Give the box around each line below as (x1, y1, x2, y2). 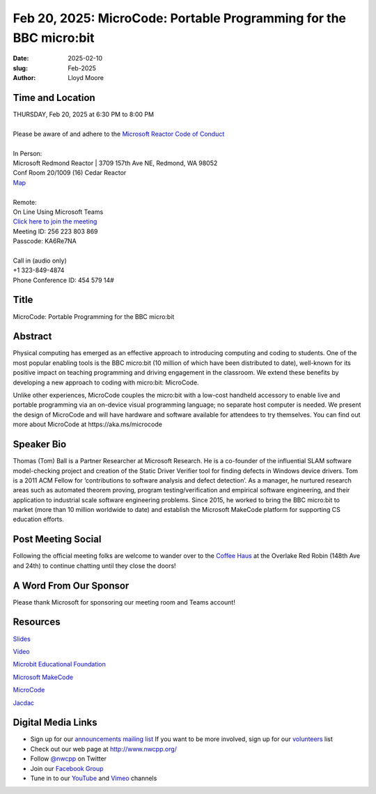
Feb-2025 (68, 63, 97, 72)
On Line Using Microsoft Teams (13, 208, 104, 216)
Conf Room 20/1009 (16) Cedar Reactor (13, 169, 127, 177)
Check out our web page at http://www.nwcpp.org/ (30, 745, 178, 753)
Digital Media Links (13, 717, 97, 729)
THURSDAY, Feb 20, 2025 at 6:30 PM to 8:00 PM (13, 110, 155, 118)
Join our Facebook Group (30, 764, 104, 772)
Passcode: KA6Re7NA (13, 237, 77, 245)
